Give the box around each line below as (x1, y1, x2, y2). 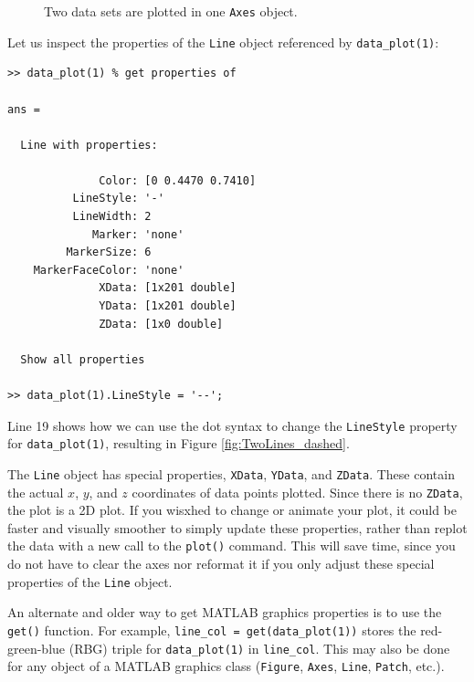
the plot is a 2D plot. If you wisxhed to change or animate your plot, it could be (7, 500, 457, 519)
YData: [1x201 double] (99, 299, 237, 313)
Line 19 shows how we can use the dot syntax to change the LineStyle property (7, 415, 458, 435)
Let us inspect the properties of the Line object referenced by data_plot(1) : (7, 32, 439, 51)
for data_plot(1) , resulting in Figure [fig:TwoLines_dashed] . (7, 434, 350, 453)
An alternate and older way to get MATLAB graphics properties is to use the (7, 603, 442, 622)
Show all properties (20, 352, 145, 366)
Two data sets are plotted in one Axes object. (44, 2, 298, 20)
